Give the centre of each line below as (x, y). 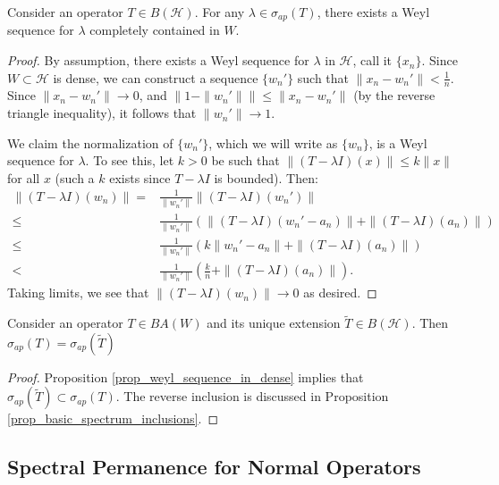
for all (24, 177)
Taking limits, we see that (78, 293)
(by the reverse (394, 95)
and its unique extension (274, 323)
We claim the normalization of (90, 142)
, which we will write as (273, 142)
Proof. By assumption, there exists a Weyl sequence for (158, 60)
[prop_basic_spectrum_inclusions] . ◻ (113, 418)
